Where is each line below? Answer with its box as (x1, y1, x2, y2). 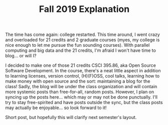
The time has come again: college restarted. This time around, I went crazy (5, 31, 160, 38)
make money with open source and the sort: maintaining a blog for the (5, 78, 150, 84)
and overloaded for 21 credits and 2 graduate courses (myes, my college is (5, 37, 160, 43)
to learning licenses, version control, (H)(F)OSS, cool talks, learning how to (5, 73, 159, 79)
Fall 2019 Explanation (39, 3, 130, 15)
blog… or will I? (5, 53, 37, 59)
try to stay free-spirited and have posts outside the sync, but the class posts (5, 100, 163, 106)
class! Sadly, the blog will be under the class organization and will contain (5, 84, 157, 90)
